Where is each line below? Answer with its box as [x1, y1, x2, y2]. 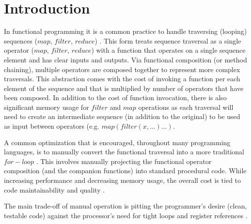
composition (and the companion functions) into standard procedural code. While [4, 165, 247, 176]
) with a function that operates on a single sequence [91, 45, 246, 55]
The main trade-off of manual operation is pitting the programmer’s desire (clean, [4, 201, 247, 211]
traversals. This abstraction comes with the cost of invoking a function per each [4, 74, 240, 84]
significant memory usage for [4, 102, 89, 112]
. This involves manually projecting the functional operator [36, 156, 212, 166]
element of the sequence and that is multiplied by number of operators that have [4, 83, 244, 93]
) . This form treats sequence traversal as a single [94, 35, 241, 45]
